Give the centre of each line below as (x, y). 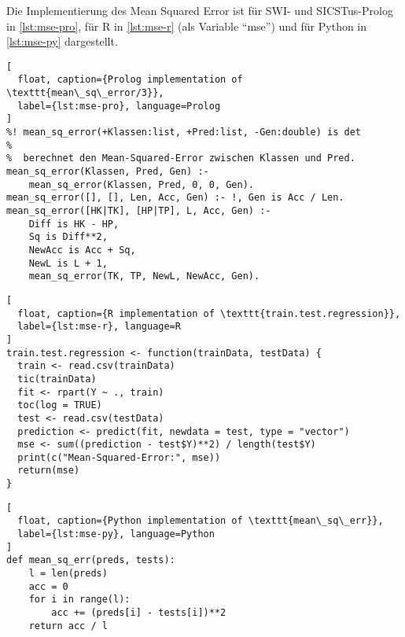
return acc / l (68, 626)
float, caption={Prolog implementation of (130, 80)
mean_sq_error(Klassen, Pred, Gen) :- (108, 172)
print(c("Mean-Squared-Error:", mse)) (119, 457)
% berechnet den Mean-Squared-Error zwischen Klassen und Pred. (181, 158)
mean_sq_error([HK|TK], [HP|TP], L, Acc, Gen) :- (139, 211)
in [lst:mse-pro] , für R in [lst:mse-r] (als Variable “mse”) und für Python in (187, 26)
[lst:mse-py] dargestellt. (62, 41)
